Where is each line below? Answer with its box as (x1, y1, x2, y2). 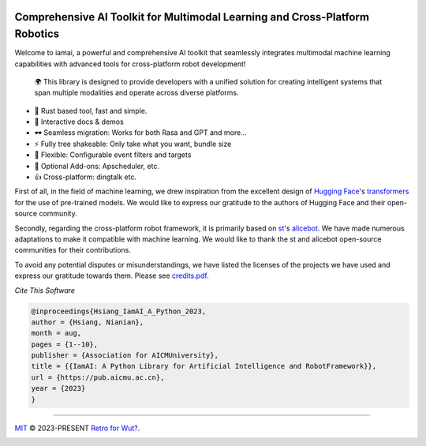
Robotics (14, 28, 60, 41)
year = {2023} (31, 384, 86, 393)
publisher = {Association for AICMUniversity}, (31, 351, 219, 360)
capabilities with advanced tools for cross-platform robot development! (14, 59, 246, 69)
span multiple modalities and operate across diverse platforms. (34, 88, 240, 98)
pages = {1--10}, (31, 339, 99, 349)
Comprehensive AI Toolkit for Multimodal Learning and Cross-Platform (14, 10, 370, 24)
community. (39, 209, 78, 219)
